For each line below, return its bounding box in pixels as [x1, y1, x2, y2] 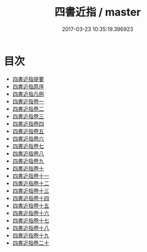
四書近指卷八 [12, 150, 44, 157]
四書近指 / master [54, 5, 141, 19]
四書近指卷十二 [12, 179, 49, 186]
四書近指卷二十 [12, 239, 49, 246]
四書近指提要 [12, 75, 44, 82]
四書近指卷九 [12, 157, 44, 164]
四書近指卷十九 [12, 232, 49, 239]
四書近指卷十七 [12, 217, 49, 224]
